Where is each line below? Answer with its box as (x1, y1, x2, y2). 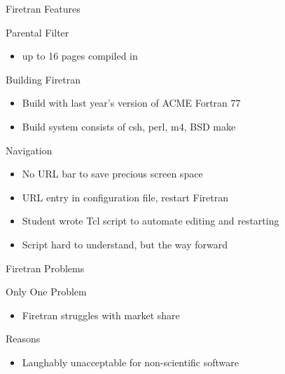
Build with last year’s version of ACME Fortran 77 (22, 95, 241, 110)
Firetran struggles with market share (22, 307, 180, 322)
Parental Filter (6, 25, 69, 39)
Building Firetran (6, 72, 81, 86)
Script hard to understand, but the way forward (22, 236, 228, 251)
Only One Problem (6, 284, 87, 299)
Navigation (6, 142, 53, 157)
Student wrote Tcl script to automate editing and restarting (22, 213, 279, 228)
